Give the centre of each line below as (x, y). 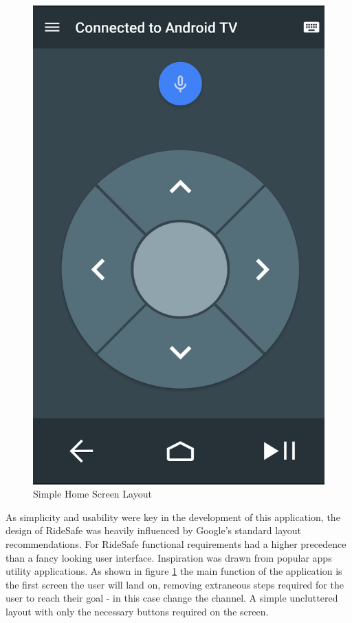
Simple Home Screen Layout (92, 494)
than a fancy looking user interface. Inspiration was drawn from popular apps (169, 557)
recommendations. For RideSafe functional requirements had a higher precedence (176, 544)
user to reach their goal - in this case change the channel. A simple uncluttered (172, 598)
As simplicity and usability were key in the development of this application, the (173, 517)
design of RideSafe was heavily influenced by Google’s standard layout (153, 530)
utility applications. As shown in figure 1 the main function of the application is (174, 571)
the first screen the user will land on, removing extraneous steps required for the (175, 584)
